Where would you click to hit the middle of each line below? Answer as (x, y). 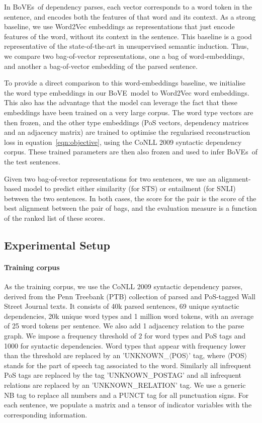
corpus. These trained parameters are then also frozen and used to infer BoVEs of (131, 152)
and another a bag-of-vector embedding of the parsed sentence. (101, 66)
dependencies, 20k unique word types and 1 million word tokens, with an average (129, 316)
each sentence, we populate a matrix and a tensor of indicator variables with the (128, 405)
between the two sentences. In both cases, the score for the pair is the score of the (130, 198)
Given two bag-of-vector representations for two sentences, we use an (110, 178)
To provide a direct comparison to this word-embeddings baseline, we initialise (125, 83)
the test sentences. (32, 161)
